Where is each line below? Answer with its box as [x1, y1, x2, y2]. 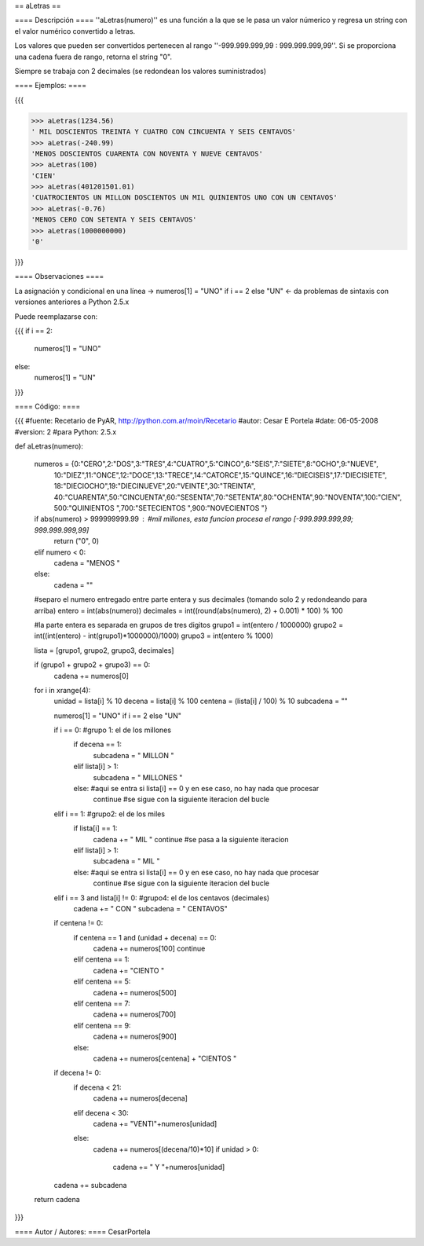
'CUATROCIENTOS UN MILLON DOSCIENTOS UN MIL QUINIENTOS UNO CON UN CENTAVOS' [31, 193, 338, 202]
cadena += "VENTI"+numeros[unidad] [93, 1119, 217, 1128]
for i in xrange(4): [34, 685, 91, 694]
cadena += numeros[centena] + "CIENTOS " [93, 1054, 237, 1063]
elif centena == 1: [73, 955, 130, 964]
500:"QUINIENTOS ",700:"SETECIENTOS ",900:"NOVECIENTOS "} [53, 504, 268, 513]
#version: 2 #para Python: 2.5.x [14, 427, 117, 436]
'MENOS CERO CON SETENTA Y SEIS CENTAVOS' [31, 215, 197, 224]
